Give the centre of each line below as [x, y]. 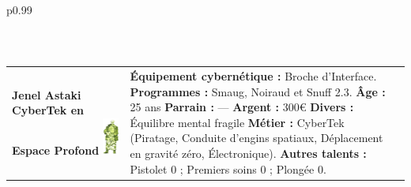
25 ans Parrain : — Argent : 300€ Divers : [242, 107]
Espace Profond [56, 150]
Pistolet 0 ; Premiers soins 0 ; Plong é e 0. [228, 168]
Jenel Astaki [47, 94]
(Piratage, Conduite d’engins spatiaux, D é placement [256, 138]
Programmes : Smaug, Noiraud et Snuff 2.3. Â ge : [258, 91]
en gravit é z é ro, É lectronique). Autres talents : [248, 153]
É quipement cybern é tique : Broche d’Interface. [253, 75]
